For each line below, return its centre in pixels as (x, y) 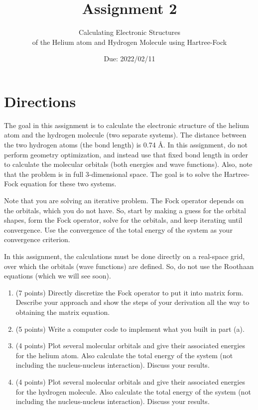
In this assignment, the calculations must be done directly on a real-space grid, (125, 256)
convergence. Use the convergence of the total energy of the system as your (118, 229)
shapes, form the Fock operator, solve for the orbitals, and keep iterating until (123, 220)
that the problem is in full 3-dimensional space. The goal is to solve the (113, 174)
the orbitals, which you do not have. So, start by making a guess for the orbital (125, 210)
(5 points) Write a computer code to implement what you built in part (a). (130, 329)
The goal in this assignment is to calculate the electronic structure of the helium (127, 125)
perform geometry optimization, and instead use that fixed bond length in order (126, 154)
